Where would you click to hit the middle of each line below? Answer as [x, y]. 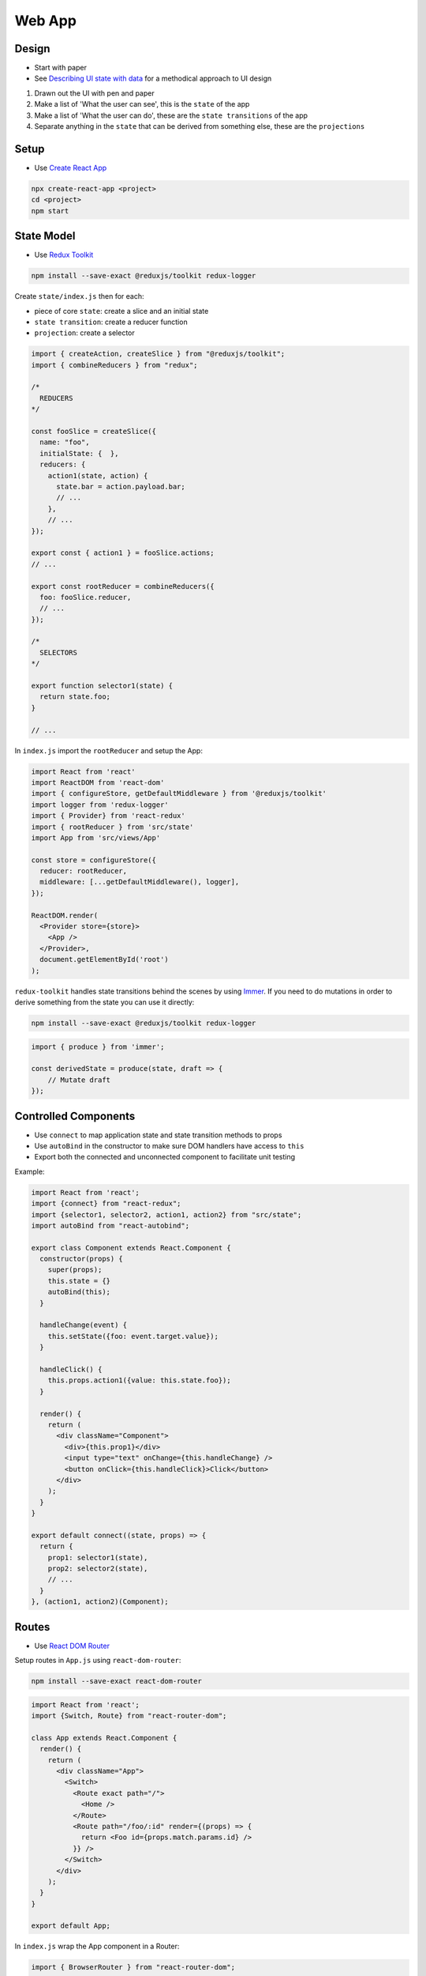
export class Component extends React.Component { [131, 1248]
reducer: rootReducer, [84, 871]
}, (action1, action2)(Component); [100, 1602]
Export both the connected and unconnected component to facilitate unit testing [165, 1157]
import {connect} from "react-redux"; [106, 1204]
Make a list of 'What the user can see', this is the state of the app [142, 104]
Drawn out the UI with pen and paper [94, 93]
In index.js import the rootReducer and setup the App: [108, 750]
